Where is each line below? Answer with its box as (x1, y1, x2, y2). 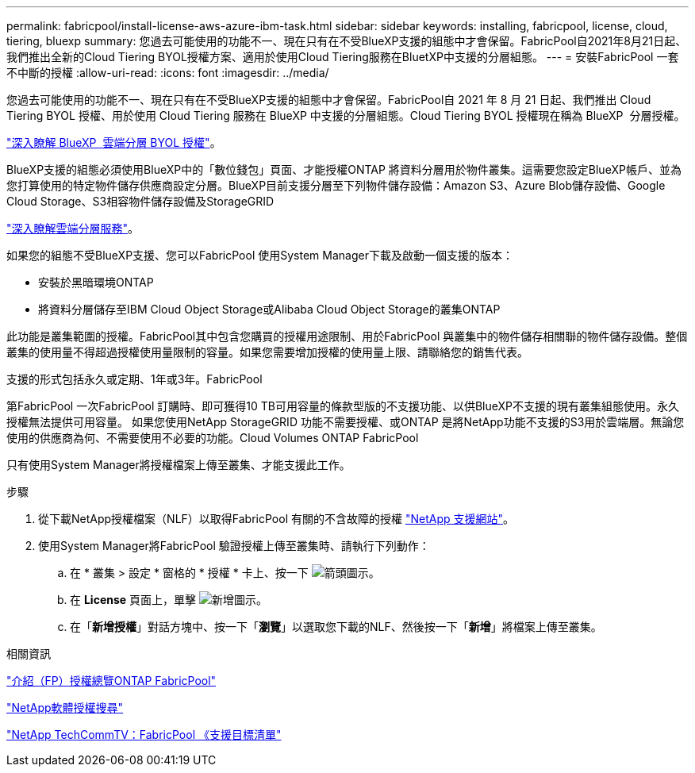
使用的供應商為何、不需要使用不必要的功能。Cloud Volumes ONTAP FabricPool (6, 431, 419, 444)
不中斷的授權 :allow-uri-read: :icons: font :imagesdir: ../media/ (6, 66, 329, 79)
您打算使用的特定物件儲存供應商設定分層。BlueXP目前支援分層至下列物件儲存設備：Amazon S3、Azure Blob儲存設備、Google (6, 179, 666, 192)
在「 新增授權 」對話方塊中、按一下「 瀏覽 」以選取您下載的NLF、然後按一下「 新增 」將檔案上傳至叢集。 (70, 620, 602, 633)
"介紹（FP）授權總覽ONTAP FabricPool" (6, 674, 217, 687)
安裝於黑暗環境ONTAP (38, 275, 154, 289)
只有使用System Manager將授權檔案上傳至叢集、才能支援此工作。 (6, 458, 351, 471)
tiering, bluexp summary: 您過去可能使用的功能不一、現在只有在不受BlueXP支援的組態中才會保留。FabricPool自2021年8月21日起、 (6, 34, 687, 48)
